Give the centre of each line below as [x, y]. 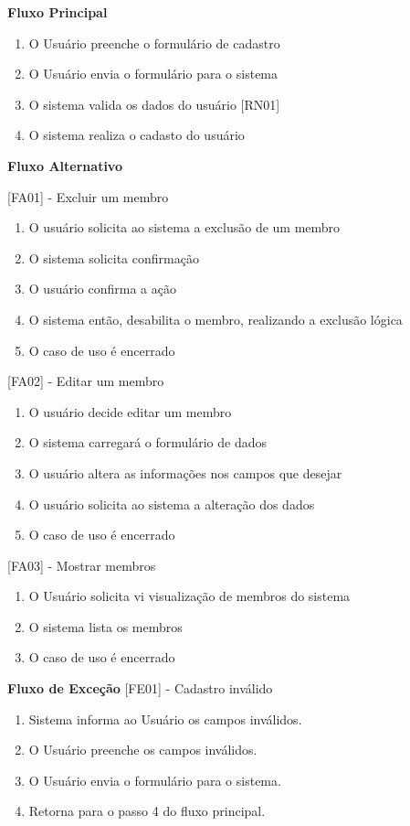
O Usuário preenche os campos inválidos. [143, 750]
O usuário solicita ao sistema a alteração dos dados [172, 504]
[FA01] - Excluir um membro [88, 196]
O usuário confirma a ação [102, 289]
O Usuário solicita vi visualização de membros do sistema [189, 596]
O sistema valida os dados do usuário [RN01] [154, 104]
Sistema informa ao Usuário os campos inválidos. [165, 719]
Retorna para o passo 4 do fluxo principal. [147, 811]
